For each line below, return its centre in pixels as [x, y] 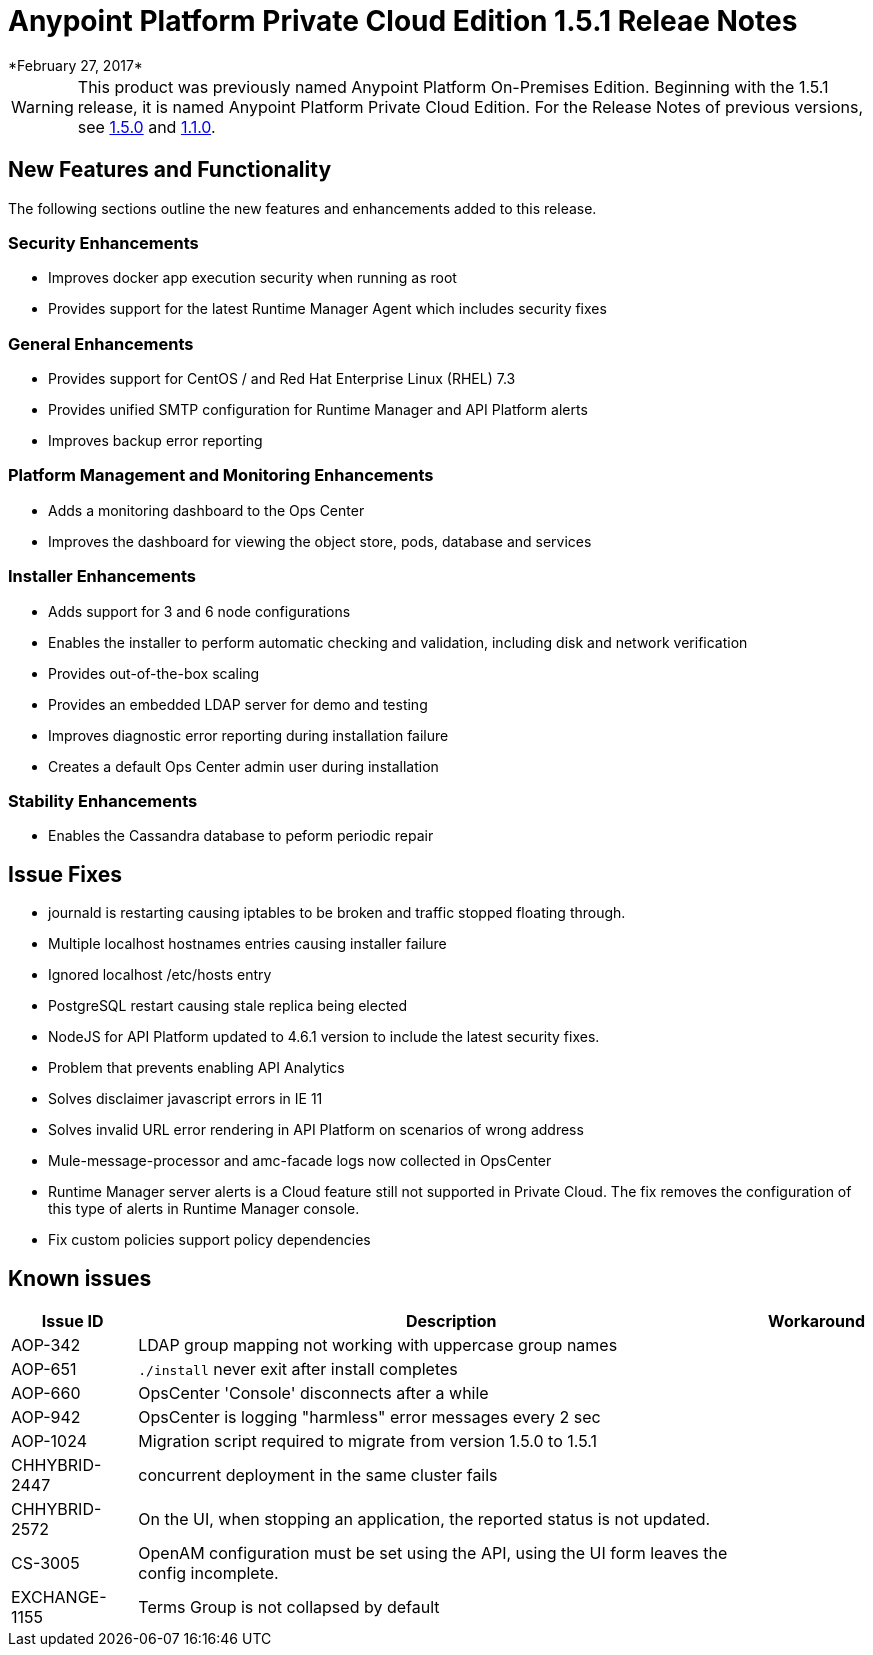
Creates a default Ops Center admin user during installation [243, 766]
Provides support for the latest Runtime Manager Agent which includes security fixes [327, 309]
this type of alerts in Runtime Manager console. [204, 1209]
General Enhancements [101, 343]
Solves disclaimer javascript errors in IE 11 [185, 1099]
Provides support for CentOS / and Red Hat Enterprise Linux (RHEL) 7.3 [282, 379]
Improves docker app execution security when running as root [252, 278]
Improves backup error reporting [155, 441]
